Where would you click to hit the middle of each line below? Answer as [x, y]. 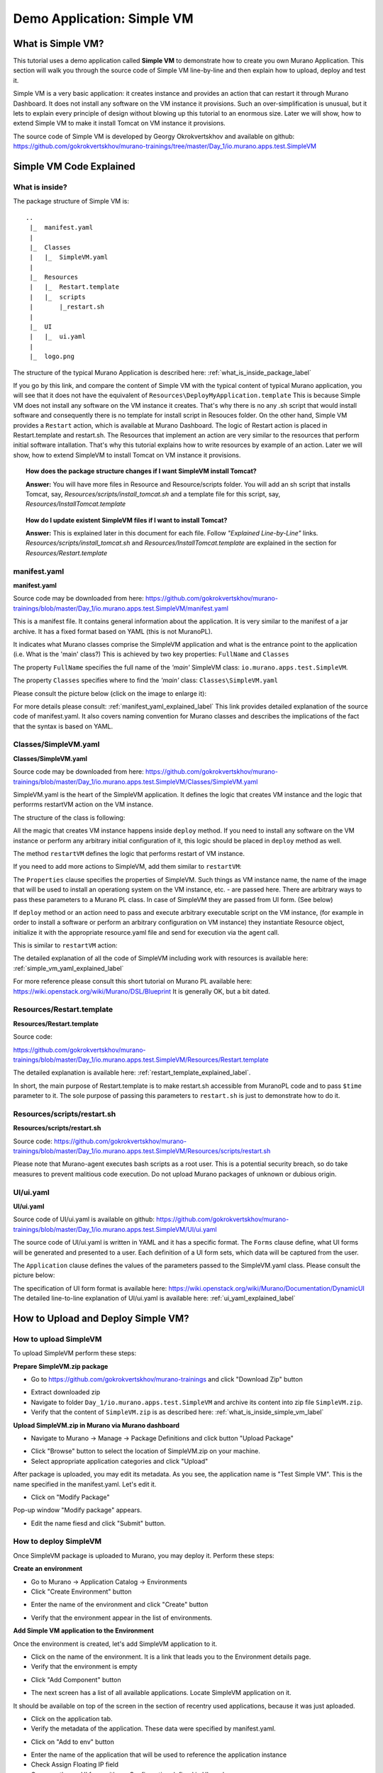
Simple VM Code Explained [74, 166]
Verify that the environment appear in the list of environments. [122, 1618]
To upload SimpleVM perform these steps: [75, 1353]
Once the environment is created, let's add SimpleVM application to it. [115, 1644]
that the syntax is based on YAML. [63, 726]
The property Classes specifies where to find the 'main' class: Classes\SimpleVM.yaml [145, 680]
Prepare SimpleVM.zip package [61, 1366]
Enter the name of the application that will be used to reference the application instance [159, 1755]
